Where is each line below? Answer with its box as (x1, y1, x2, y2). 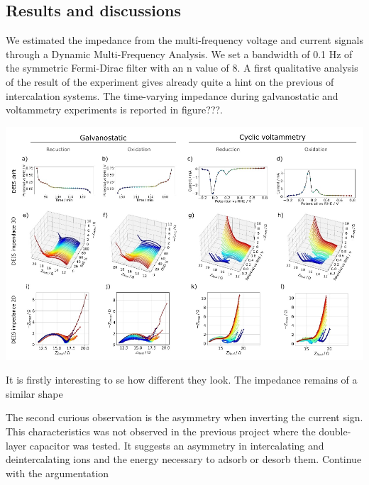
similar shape (6, 386, 63, 401)
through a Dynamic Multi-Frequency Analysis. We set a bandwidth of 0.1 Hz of (6, 46, 353, 61)
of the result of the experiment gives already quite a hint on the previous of (6, 74, 334, 89)
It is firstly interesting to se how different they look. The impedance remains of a (6, 372, 358, 387)
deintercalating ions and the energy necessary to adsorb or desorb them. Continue (6, 452, 362, 467)
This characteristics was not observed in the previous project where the (6, 424, 316, 438)
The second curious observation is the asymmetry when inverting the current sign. (6, 410, 363, 425)
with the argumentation (6, 465, 109, 480)
